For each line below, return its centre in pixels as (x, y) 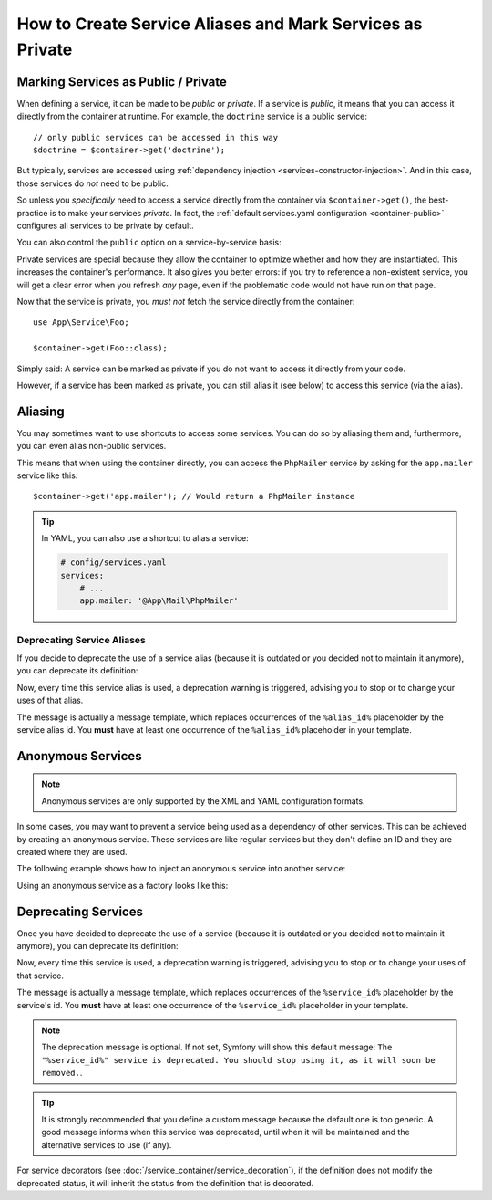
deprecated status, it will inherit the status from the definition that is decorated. (165, 1183)
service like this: (47, 475)
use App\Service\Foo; (81, 323)
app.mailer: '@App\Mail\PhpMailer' (159, 601)
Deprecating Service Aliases (81, 640)
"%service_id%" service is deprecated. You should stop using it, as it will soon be (239, 1060)
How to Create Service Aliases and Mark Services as (220, 24)
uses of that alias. (50, 700)
